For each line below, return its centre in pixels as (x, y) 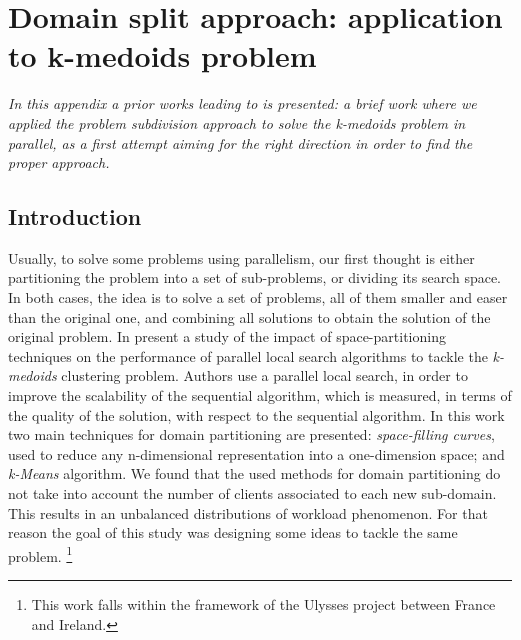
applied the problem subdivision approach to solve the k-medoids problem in (237, 122)
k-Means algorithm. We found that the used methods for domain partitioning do (254, 473)
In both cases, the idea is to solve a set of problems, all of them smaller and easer (258, 297)
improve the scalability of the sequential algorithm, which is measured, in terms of (260, 395)
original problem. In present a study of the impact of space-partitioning (227, 336)
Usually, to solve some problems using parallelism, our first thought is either (241, 257)
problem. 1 (40, 554)
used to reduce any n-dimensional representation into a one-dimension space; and (256, 453)
